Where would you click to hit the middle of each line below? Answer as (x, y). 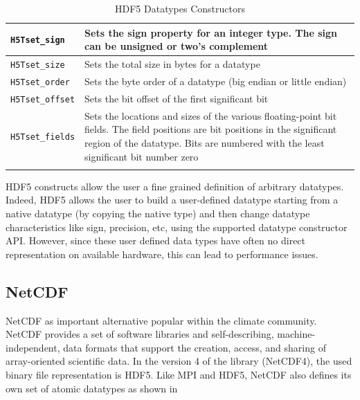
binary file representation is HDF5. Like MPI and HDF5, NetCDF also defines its (179, 375)
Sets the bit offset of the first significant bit (177, 98)
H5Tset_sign (38, 40)
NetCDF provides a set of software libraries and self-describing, (140, 334)
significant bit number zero (142, 156)
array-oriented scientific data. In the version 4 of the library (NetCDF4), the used (179, 361)
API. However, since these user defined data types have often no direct (156, 240)
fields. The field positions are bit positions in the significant (211, 129)
